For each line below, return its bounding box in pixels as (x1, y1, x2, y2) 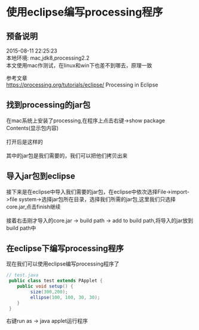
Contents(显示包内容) (6, 124, 59, 131)
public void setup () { (17, 283, 74, 289)
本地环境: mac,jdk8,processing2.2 (6, 54, 90, 61)
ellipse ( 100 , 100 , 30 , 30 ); (30, 294, 100, 300)
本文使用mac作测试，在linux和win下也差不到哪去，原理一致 (6, 62, 152, 69)
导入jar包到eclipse (6, 171, 76, 181)
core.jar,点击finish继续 (6, 203, 61, 210)
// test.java (6, 272, 39, 278)
